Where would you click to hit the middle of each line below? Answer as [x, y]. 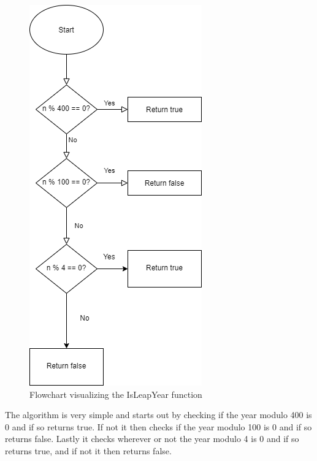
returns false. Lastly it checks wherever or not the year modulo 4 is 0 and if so [152, 439]
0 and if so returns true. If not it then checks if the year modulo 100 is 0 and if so [158, 426]
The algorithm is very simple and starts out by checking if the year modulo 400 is [158, 415]
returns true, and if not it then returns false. [88, 450]
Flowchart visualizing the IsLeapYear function [116, 394]
